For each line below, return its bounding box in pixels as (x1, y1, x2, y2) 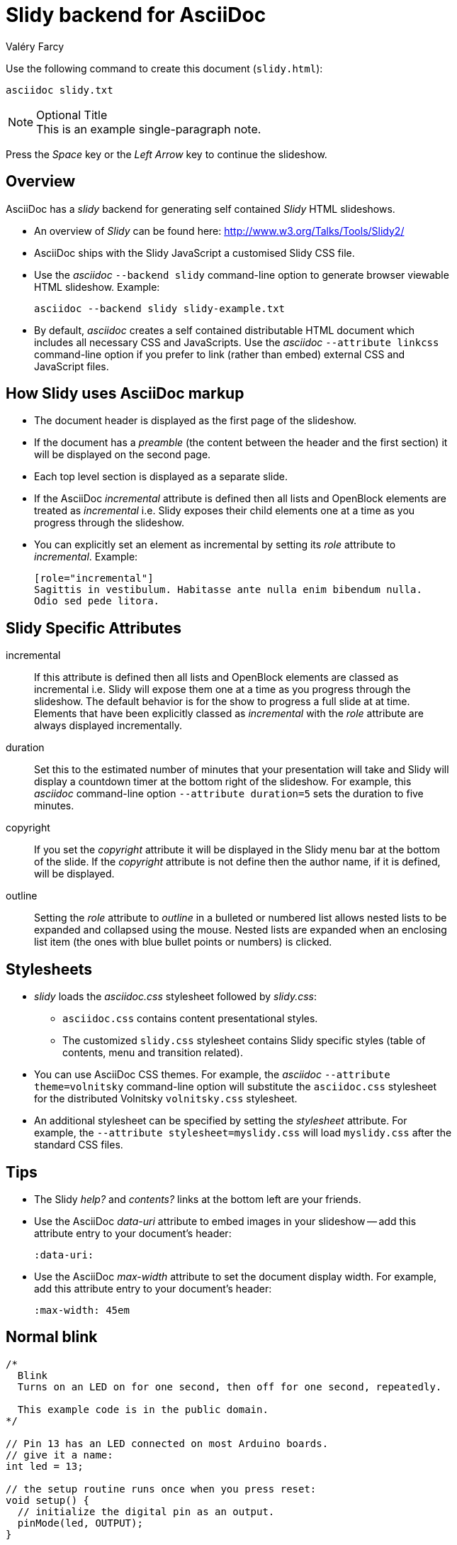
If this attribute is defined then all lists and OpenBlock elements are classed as (34, 671, 399, 684)
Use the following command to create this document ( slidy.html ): (6, 62, 323, 74)
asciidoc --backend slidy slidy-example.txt (34, 302, 286, 314)
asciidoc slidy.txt (6, 84, 113, 96)
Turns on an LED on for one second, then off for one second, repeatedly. (17, 1380, 442, 1392)
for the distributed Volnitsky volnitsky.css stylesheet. (34, 1092, 298, 1105)
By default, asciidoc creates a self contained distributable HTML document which (34, 323, 415, 336)
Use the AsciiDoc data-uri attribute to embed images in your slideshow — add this (34, 1214, 417, 1227)
